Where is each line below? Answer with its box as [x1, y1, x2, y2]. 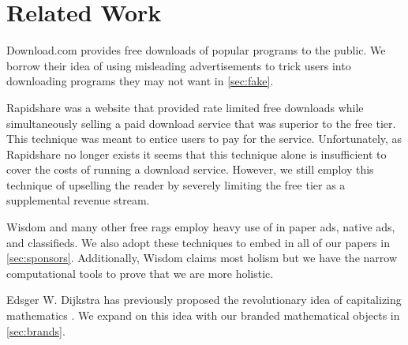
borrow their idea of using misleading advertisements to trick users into [6, 57, 351, 73]
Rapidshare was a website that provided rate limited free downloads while [6, 99, 364, 115]
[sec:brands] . [6, 322, 66, 339]
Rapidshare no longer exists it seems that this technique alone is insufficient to [6, 145, 387, 162]
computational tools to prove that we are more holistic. [6, 264, 274, 281]
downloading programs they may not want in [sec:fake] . [6, 73, 274, 89]
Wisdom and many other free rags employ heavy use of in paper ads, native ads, [6, 219, 395, 235]
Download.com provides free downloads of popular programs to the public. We [6, 42, 386, 58]
